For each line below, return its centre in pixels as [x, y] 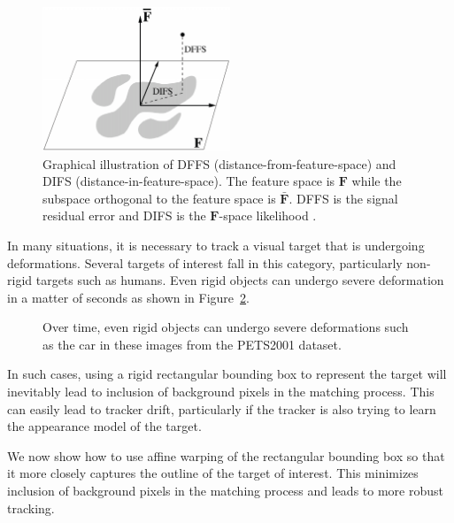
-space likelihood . [268, 215]
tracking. [31, 508]
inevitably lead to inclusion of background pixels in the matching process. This [221, 392]
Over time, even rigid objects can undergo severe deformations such [226, 327]
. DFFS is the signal [343, 198]
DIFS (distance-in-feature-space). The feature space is [189, 181]
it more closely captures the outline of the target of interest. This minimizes [213, 473]
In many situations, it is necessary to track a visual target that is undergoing [216, 245]
